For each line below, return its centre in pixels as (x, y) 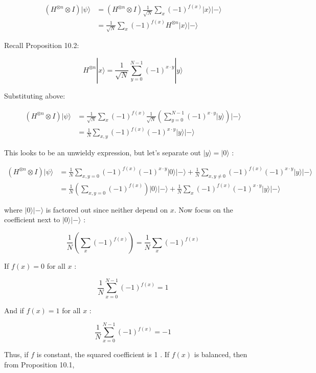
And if (14, 310)
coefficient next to (32, 219)
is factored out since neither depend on (107, 209)
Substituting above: (35, 95)
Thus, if (16, 354)
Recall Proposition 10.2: (42, 45)
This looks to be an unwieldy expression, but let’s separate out (103, 152)
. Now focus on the (204, 209)
